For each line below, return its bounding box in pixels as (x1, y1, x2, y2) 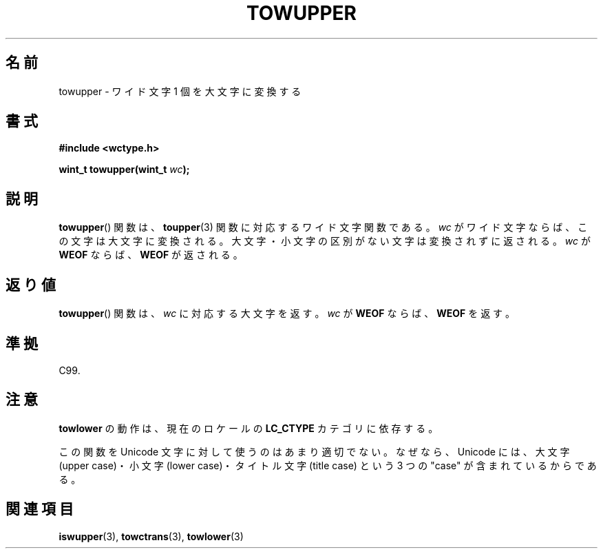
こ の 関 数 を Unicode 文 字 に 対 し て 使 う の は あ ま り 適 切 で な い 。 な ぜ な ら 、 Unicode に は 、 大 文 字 (59, 445, 570, 458)
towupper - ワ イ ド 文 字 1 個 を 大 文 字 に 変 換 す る (59, 85, 301, 97)
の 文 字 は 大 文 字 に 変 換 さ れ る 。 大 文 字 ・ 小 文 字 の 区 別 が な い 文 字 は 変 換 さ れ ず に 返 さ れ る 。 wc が (59, 235, 591, 247)
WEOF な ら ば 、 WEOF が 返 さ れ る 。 (59, 249, 243, 261)
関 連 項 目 (6, 500, 74, 518)
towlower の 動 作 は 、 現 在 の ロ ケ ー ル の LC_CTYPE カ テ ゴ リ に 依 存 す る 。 (59, 422, 438, 434)
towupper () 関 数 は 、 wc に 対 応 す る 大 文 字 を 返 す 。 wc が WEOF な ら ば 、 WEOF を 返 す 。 (59, 307, 516, 320)
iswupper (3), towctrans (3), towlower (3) (59, 530, 244, 542)
